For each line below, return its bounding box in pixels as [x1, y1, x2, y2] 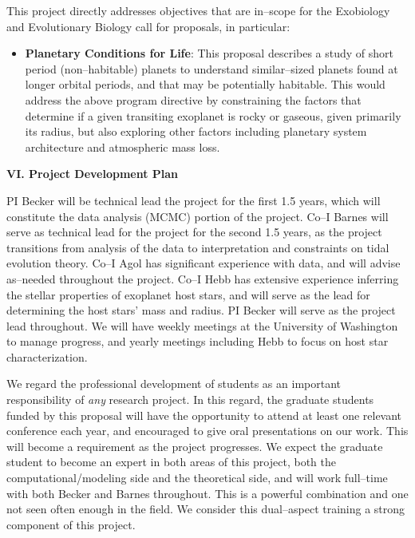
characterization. [6, 348, 88, 365]
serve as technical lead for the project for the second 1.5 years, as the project [6, 224, 382, 240]
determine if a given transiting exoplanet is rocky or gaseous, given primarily [25, 107, 401, 124]
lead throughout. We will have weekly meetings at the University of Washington [6, 317, 398, 334]
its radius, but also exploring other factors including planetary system [25, 123, 367, 140]
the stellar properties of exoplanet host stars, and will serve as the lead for [6, 286, 370, 303]
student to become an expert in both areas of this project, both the [6, 453, 336, 470]
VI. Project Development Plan [6, 165, 179, 182]
